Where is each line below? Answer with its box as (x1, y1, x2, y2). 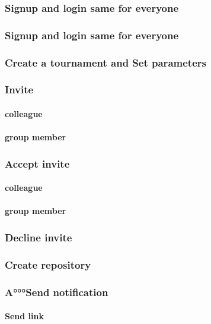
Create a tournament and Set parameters (5, 55, 206, 70)
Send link (5, 310, 44, 322)
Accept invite (5, 156, 70, 171)
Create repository (5, 257, 91, 272)
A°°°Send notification (5, 284, 108, 299)
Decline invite (5, 229, 72, 244)
